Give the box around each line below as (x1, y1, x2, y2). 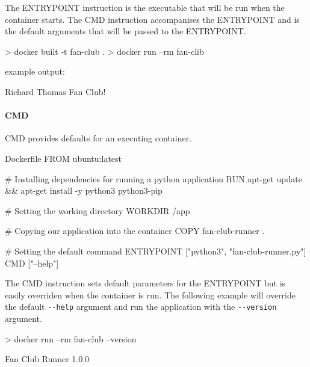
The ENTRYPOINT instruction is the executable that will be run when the (5, 1, 285, 13)
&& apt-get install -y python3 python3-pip (5, 184, 163, 197)
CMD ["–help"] (5, 256, 59, 269)
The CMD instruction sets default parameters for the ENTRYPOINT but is (5, 277, 286, 289)
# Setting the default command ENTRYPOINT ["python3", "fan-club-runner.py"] (5, 244, 306, 257)
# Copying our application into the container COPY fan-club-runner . (5, 224, 265, 237)
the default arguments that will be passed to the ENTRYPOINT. (5, 25, 246, 37)
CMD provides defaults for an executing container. (5, 132, 192, 144)
